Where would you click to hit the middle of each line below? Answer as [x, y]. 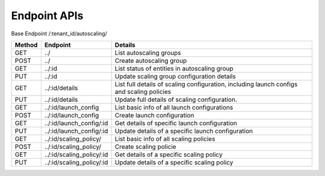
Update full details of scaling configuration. [176, 99]
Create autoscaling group [151, 60]
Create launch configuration [154, 115]
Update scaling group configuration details [175, 76]
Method [26, 45]
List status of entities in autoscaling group [174, 68]
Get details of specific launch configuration [176, 123]
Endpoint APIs [47, 16]
